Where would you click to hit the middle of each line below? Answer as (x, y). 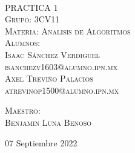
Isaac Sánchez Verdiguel (52, 54)
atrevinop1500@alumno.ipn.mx (62, 90)
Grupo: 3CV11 (32, 19)
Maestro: (23, 110)
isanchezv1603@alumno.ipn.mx (61, 66)
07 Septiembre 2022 (41, 142)
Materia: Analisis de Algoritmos (68, 31)
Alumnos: (23, 43)
